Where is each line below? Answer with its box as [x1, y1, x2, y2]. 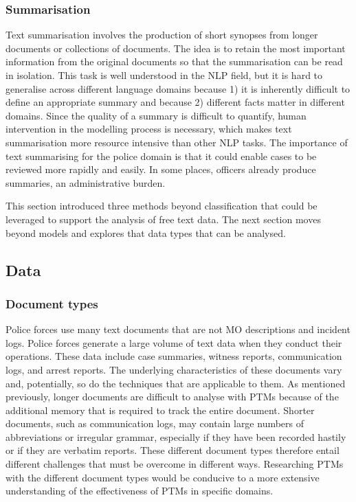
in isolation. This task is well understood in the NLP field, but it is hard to [5, 68, 323, 82]
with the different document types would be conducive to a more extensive [5, 470, 320, 484]
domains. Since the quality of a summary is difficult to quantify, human [5, 108, 307, 122]
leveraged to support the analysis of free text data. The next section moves [5, 212, 321, 226]
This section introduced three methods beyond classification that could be [5, 198, 318, 213]
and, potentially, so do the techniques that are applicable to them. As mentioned [5, 376, 346, 390]
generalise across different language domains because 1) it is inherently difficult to [5, 81, 351, 95]
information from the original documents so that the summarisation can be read [5, 54, 343, 69]
